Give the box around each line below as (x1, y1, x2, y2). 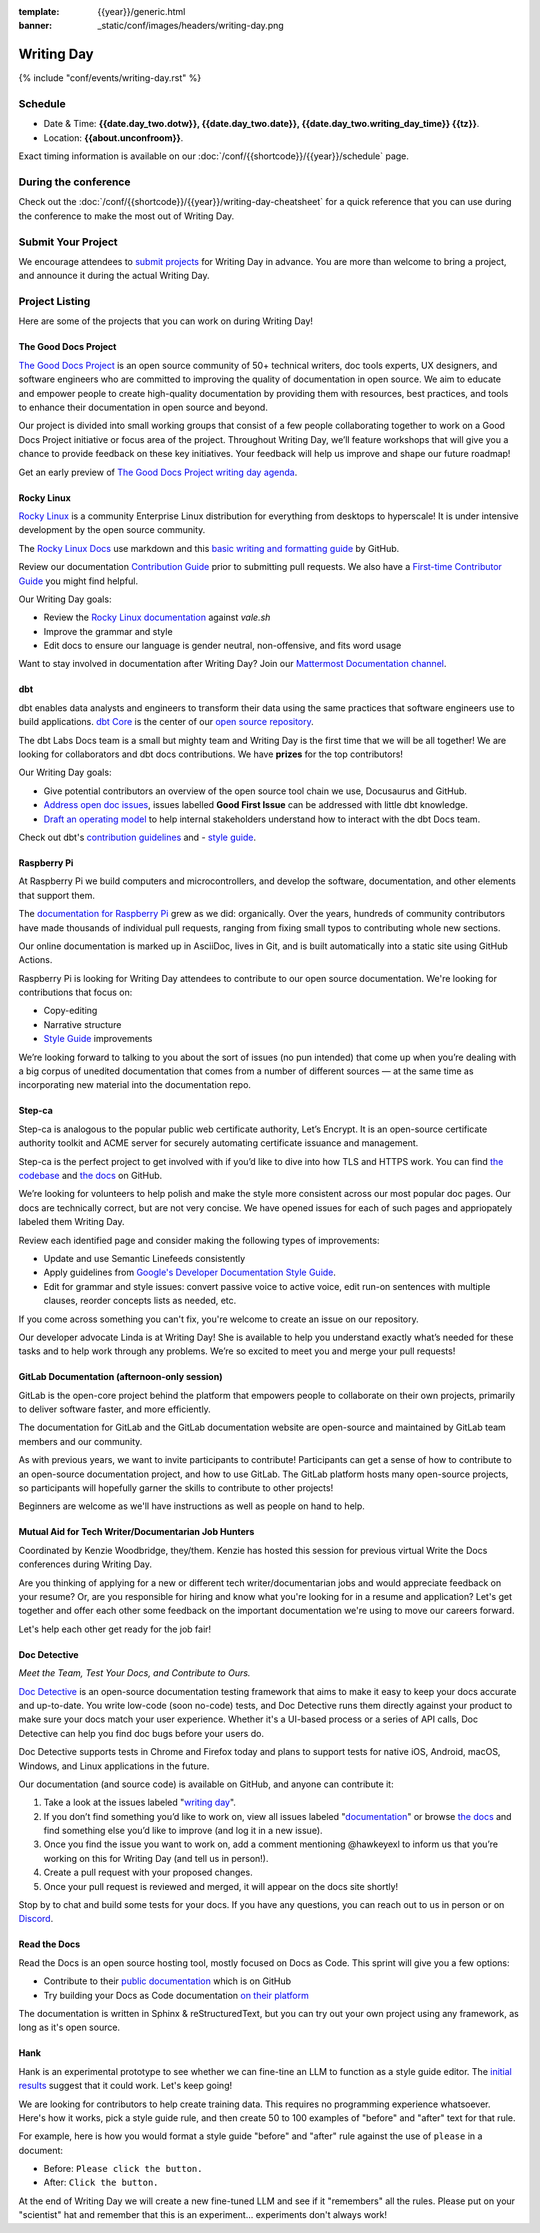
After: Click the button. (43, 2176, 159, 2189)
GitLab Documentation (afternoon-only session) (18, 1371, 223, 1383)
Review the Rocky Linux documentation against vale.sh (43, 611, 271, 624)
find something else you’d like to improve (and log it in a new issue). (43, 1825, 324, 1837)
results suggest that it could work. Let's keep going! (18, 2080, 233, 2092)
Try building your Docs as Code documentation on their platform (43, 1989, 309, 2001)
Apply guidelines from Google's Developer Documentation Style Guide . (43, 1266, 337, 1279)
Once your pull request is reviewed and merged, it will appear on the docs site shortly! (43, 1880, 399, 1892)
